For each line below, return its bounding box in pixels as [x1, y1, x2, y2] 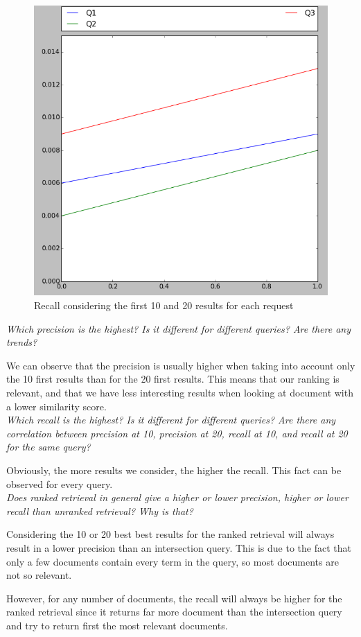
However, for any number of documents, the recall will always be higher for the [6, 591, 342, 605]
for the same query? [6, 439, 91, 454]
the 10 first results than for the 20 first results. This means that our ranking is [6, 372, 340, 386]
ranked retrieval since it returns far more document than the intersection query [6, 604, 342, 619]
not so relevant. [6, 568, 72, 582]
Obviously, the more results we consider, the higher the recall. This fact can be [6, 463, 342, 477]
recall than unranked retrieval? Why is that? [6, 503, 193, 518]
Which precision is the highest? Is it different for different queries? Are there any [6, 321, 351, 335]
